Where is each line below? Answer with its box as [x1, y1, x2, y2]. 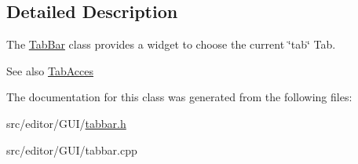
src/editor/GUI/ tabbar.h [6, 115, 126, 131]
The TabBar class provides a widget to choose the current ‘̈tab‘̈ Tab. [6, 36, 336, 53]
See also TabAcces [6, 62, 93, 78]
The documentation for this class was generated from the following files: [6, 89, 353, 105]
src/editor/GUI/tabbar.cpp [6, 141, 137, 158]
